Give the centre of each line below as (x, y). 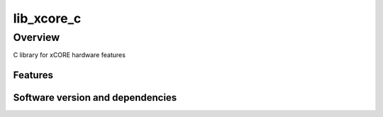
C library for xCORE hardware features (69, 55)
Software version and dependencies (95, 98)
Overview (37, 37)
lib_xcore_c (47, 18)
